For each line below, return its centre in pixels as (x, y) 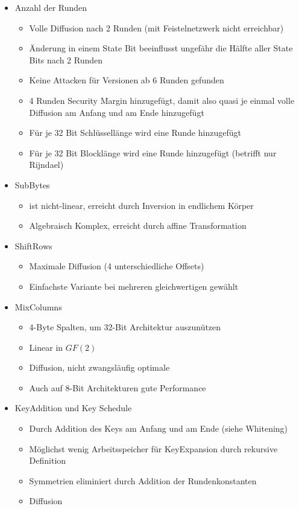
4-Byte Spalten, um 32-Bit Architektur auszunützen (125, 327)
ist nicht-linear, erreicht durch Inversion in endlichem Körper (141, 205)
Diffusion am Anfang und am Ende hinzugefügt (117, 112)
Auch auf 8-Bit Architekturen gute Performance (118, 387)
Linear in (46, 347)
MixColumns (38, 306)
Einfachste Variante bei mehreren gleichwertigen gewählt (134, 286)
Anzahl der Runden (51, 7)
